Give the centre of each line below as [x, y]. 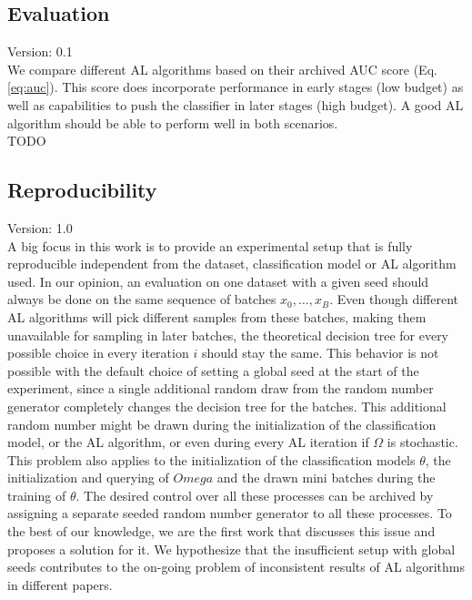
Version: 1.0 [40, 227]
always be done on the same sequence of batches [142, 299]
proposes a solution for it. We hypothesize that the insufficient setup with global [231, 549]
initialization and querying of [88, 478]
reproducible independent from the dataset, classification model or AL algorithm [232, 264]
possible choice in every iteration [98, 353]
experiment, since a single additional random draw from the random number [221, 388]
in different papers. [60, 584]
